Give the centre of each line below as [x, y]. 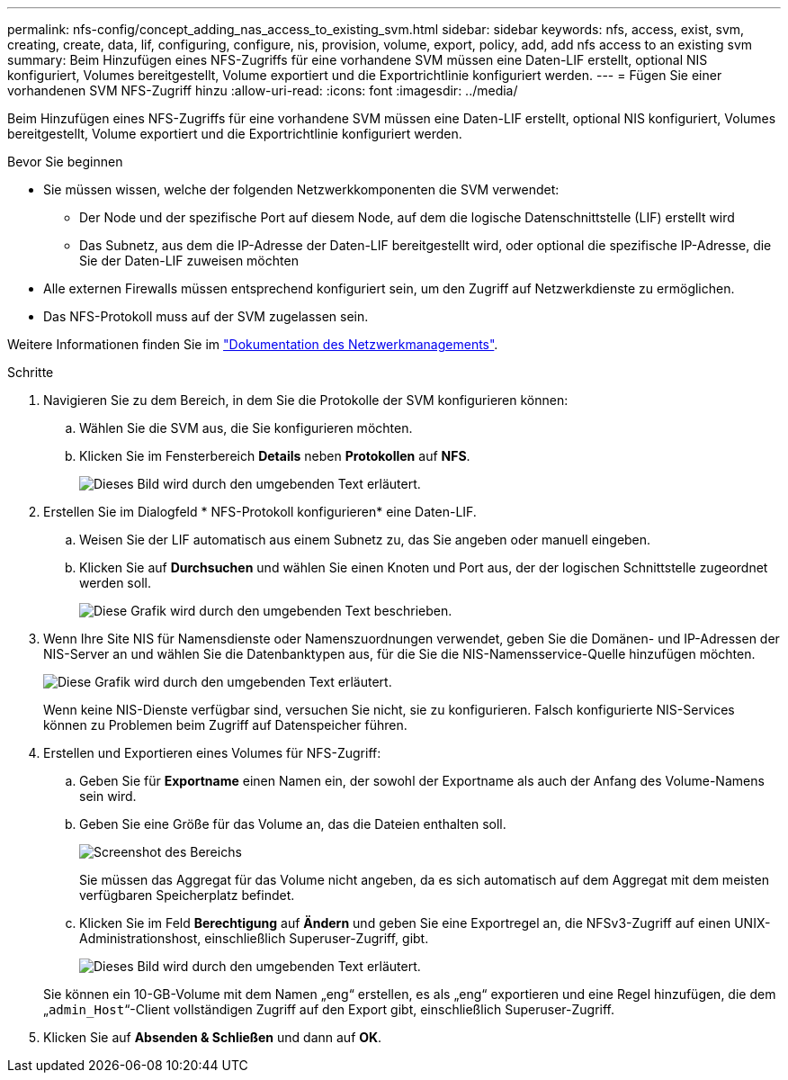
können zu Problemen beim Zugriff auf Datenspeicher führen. [225, 725]
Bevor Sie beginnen [65, 162]
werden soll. [115, 583]
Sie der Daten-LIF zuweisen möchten [189, 261]
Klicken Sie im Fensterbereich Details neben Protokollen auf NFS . [275, 456]
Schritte [31, 372]
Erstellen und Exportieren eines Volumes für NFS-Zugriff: [212, 753]
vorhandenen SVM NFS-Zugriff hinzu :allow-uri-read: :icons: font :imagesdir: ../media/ [263, 90]
